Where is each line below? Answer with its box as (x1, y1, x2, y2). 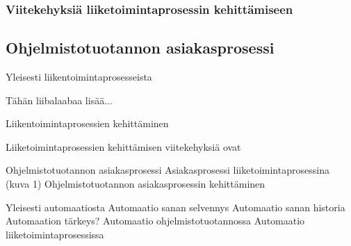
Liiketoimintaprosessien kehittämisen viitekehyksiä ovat (6, 139, 241, 154)
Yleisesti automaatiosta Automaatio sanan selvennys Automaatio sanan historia (6, 199, 345, 214)
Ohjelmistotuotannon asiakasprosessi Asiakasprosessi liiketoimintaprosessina (6, 163, 329, 177)
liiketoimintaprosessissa (6, 227, 104, 241)
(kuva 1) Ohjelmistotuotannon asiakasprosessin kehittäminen (6, 177, 266, 191)
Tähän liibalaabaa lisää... (6, 92, 113, 107)
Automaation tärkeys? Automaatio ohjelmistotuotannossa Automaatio (6, 213, 305, 228)
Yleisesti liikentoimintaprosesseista (6, 69, 152, 84)
